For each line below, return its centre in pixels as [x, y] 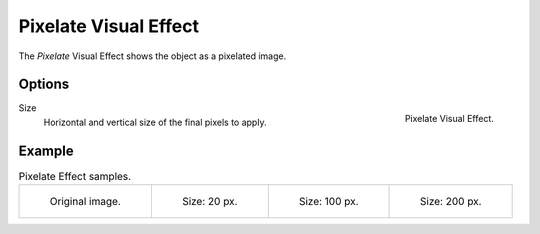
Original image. [85, 202]
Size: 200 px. [451, 202]
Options [44, 84]
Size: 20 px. [209, 202]
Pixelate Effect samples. [75, 176]
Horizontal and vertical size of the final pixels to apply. [155, 122]
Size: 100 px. [328, 202]
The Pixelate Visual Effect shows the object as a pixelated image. [152, 56]
